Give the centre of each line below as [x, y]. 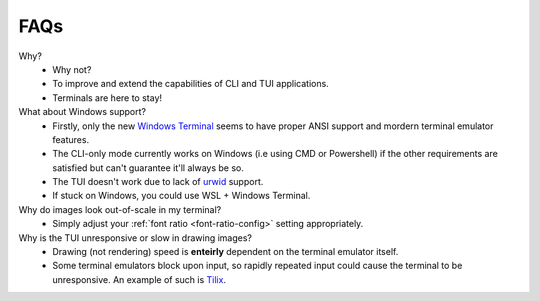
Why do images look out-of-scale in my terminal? [120, 209]
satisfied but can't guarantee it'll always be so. [148, 167]
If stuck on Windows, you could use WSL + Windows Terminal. [181, 196]
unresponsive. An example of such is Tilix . [139, 279]
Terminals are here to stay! [107, 97]
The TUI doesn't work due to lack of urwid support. [158, 182]
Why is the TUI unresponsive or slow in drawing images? [135, 237]
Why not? [72, 69]
